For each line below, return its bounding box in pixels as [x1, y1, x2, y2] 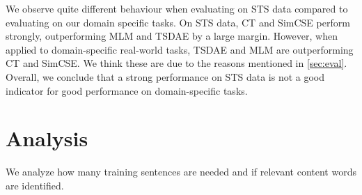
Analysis [6, 124, 88, 153]
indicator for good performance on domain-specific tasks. [6, 83, 248, 97]
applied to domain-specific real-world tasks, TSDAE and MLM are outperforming [6, 42, 354, 56]
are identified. [6, 178, 64, 192]
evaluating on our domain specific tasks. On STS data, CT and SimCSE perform [6, 15, 350, 29]
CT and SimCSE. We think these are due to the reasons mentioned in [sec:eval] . [6, 56, 347, 70]
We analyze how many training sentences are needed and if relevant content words [6, 164, 356, 179]
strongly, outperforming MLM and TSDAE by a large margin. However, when [6, 29, 338, 43]
